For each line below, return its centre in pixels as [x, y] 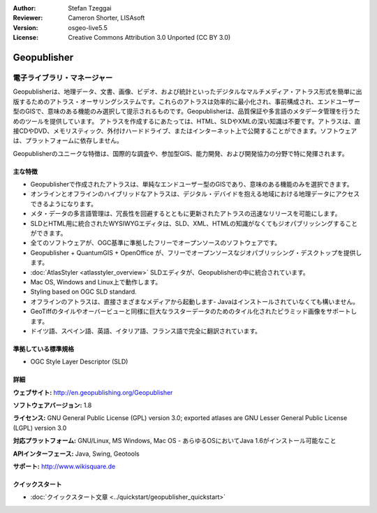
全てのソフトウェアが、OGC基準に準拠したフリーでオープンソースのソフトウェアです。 [156, 243]
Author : [24, 8]
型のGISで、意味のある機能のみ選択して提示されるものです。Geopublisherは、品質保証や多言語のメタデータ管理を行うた [187, 111]
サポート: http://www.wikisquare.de [64, 467]
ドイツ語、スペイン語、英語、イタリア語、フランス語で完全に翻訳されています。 [146, 331]
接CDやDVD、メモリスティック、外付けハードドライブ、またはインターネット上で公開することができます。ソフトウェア [185, 131]
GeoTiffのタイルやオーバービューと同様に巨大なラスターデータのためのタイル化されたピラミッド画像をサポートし [194, 312]
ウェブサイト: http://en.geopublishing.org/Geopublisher [93, 392]
